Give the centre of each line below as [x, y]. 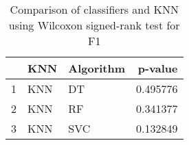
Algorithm [97, 68]
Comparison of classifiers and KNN [94, 9]
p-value [158, 68]
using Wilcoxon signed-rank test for [94, 25]
